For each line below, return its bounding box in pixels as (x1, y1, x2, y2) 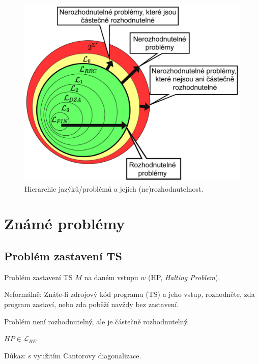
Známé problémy (4, 213, 125, 234)
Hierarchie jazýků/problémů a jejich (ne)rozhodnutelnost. (24, 183, 204, 194)
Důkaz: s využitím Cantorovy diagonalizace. (4, 350, 141, 360)
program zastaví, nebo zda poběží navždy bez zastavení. (4, 299, 179, 309)
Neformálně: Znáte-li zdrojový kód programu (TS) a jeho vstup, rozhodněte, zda (4, 289, 255, 299)
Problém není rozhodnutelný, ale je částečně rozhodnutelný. (4, 316, 189, 326)
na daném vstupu (84, 271, 138, 282)
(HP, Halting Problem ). (148, 271, 220, 282)
